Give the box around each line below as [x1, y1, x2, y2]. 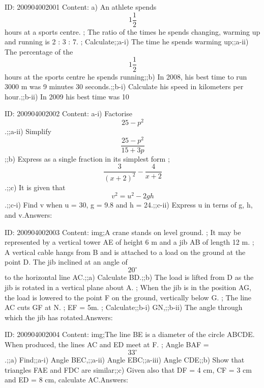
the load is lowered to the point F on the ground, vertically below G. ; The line [5, 292, 252, 302]
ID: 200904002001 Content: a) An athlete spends [5, 2, 157, 12]
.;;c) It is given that [5, 182, 66, 192]
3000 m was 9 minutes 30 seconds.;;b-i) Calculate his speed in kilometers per [5, 81, 244, 92]
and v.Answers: [5, 209, 52, 220]
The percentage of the [5, 46, 73, 57]
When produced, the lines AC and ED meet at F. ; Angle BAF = [5, 339, 209, 349]
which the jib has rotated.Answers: [5, 312, 113, 322]
